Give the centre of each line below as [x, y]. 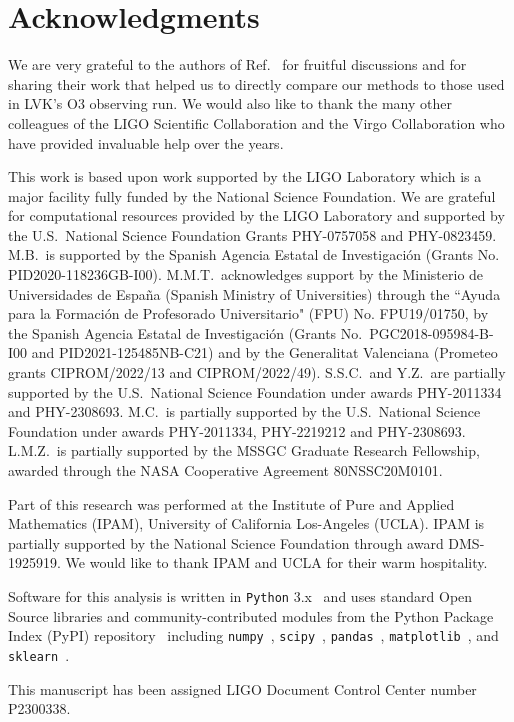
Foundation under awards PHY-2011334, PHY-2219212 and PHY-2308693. [237, 430]
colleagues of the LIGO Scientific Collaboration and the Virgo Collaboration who [256, 122]
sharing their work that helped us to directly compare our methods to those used [256, 83]
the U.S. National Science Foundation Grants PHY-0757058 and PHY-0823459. [252, 234]
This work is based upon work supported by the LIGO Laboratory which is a [245, 176]
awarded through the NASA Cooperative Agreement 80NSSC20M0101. [225, 470]
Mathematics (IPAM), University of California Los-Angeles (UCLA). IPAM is [246, 523]
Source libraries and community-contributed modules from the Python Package [251, 615]
